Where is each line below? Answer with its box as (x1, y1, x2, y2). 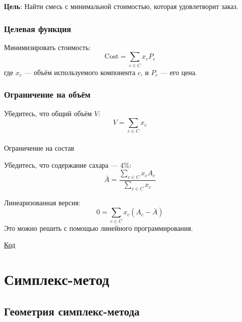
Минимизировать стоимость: (4, 42, 91, 52)
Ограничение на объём (4, 88, 90, 101)
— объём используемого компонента (24, 67, 135, 77)
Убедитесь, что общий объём (4, 108, 92, 118)
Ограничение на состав (4, 143, 74, 153)
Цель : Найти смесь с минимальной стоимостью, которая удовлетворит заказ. (4, 1, 238, 11)
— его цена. (160, 67, 197, 77)
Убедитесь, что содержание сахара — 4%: (4, 159, 131, 170)
